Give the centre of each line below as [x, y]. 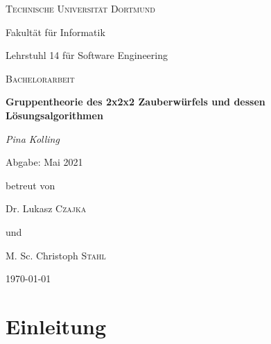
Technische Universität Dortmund [80, 8]
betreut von [30, 185]
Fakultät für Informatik [55, 32]
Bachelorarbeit [40, 78]
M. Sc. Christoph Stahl [56, 255]
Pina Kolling [33, 138]
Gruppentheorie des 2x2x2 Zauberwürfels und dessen [135, 102]
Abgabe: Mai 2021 [44, 162]
